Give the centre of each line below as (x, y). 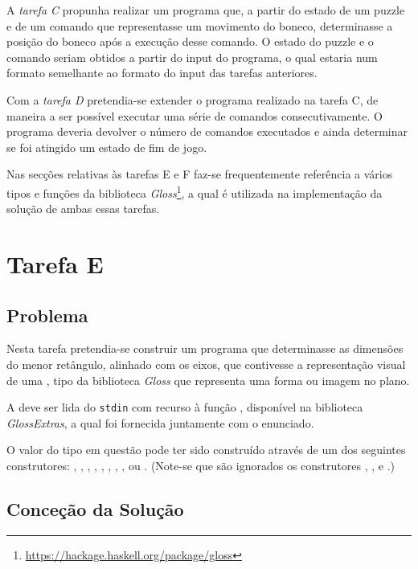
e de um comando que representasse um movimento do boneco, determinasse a (200, 25)
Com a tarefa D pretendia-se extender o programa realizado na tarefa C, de (193, 99)
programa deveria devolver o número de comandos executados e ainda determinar (207, 131)
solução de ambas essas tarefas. (83, 209)
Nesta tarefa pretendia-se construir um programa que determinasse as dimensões (205, 348)
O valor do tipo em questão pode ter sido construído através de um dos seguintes (206, 450)
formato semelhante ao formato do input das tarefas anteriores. (162, 73)
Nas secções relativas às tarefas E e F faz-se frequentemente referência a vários (200, 174)
